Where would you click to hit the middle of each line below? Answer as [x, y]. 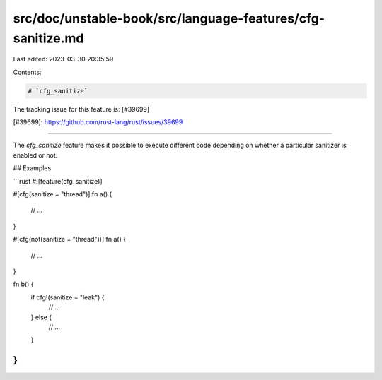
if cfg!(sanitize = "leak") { [68, 297]
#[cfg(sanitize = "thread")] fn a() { [63, 194]
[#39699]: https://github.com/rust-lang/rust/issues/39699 [98, 122]
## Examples [32, 168]
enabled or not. [35, 155]
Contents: [27, 72]
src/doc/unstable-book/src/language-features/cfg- [169, 18]
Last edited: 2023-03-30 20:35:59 [63, 59]
